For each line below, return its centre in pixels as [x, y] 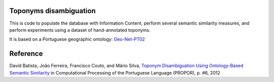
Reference [26, 54]
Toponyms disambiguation [53, 11]
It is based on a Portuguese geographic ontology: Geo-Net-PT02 [77, 39]
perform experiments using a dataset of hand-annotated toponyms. [80, 30]
